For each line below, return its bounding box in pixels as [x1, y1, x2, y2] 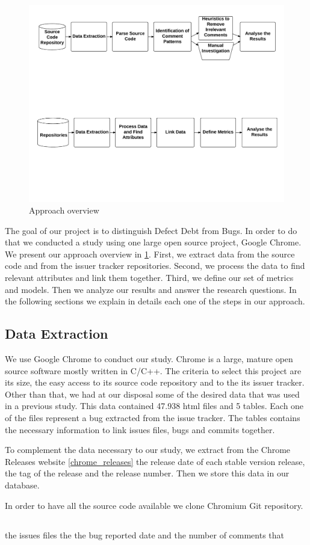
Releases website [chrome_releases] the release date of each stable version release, [5, 455, 305, 467]
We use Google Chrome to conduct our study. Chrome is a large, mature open [5, 353, 293, 365]
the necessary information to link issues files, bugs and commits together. [5, 423, 275, 436]
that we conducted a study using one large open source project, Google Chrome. [5, 236, 302, 248]
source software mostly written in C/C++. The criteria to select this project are [5, 364, 302, 377]
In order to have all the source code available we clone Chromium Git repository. [5, 499, 303, 511]
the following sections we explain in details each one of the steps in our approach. [5, 295, 305, 307]
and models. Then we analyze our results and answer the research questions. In [5, 283, 297, 295]
